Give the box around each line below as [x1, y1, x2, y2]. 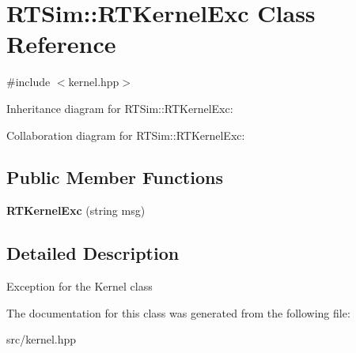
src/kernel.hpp [6, 331, 77, 347]
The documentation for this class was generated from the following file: [6, 304, 350, 321]
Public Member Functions [6, 165, 223, 190]
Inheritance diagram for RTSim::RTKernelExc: [6, 100, 233, 116]
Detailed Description [6, 241, 180, 265]
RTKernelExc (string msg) [6, 202, 146, 219]
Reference [6, 28, 116, 60]
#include [6, 73, 51, 90]
